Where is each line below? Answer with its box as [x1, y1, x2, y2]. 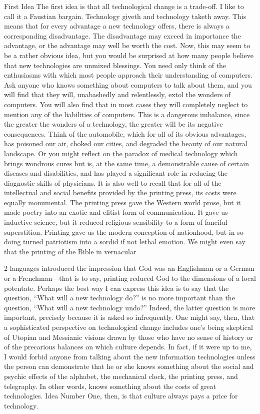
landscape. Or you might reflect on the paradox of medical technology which [4, 148, 238, 158]
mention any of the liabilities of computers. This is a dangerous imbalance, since [4, 109, 250, 119]
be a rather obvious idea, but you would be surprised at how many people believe [4, 50, 253, 60]
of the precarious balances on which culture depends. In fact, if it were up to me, [4, 341, 252, 352]
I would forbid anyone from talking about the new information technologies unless [4, 351, 255, 361]
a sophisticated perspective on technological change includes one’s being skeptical [4, 322, 253, 332]
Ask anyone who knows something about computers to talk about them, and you [4, 79, 252, 90]
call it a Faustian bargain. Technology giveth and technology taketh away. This [4, 11, 246, 21]
